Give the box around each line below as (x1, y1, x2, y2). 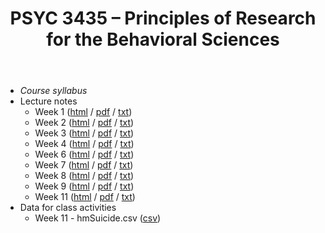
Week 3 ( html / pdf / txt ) (34, 127, 135, 139)
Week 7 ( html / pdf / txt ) (34, 159, 134, 171)
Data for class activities (19, 202, 117, 214)
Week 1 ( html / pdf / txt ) (34, 106, 133, 118)
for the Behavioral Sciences (46, 28, 280, 51)
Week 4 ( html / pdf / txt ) (34, 138, 135, 150)
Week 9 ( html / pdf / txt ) (34, 180, 135, 192)
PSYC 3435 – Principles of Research (9, 7, 317, 30)
